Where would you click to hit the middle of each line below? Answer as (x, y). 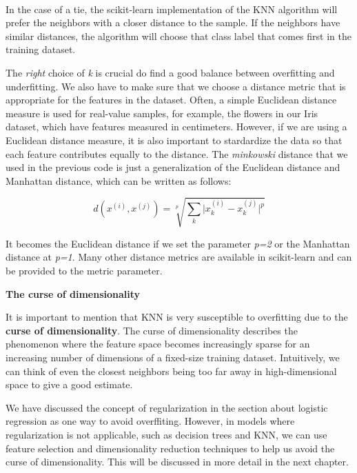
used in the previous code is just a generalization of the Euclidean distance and (173, 167)
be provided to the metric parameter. (84, 271)
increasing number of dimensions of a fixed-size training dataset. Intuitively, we (173, 358)
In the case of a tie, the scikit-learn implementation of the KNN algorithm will (172, 9)
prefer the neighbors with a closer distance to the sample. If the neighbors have (173, 22)
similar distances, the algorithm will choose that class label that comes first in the (178, 36)
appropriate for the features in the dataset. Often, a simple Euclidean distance (171, 100)
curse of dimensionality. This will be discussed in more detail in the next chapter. (177, 462)
